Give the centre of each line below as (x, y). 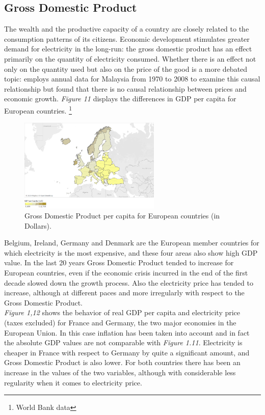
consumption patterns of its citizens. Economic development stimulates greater (127, 38)
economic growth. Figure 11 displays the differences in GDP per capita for (120, 99)
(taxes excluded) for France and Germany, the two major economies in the (120, 322)
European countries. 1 (38, 109)
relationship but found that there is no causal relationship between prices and (125, 88)
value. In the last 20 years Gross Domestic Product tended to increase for (119, 262)
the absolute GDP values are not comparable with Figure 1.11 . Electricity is (123, 342)
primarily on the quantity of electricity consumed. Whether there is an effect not (130, 58)
